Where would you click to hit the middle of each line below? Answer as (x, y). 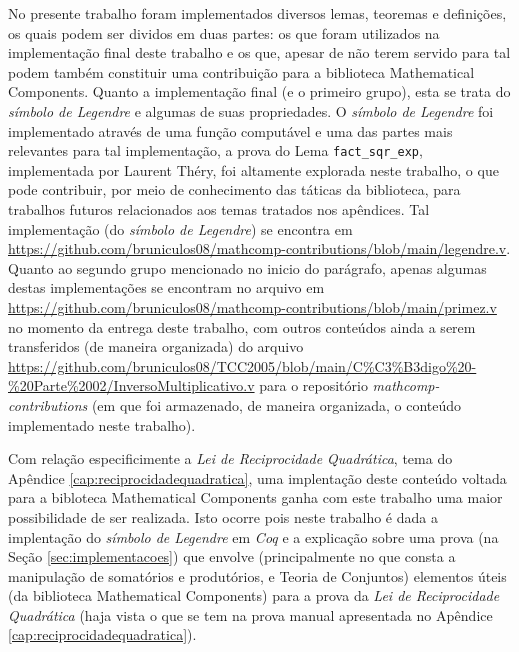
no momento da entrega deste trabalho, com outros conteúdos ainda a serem (242, 326)
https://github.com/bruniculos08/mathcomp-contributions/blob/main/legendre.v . (259, 248)
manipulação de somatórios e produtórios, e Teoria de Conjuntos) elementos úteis (257, 575)
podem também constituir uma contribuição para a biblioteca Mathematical (241, 71)
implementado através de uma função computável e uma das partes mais (230, 130)
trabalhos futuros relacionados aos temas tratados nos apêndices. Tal (219, 209)
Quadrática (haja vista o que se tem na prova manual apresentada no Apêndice (250, 614)
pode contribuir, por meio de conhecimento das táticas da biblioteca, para (234, 189)
